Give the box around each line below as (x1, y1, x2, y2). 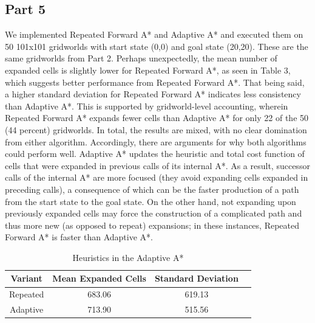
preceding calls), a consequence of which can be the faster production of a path (5, 182, 299, 195)
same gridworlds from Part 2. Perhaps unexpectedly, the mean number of (5, 52, 277, 64)
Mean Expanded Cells (52, 272, 146, 285)
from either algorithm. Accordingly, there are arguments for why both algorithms (5, 135, 307, 148)
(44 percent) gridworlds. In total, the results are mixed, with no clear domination (5, 123, 307, 136)
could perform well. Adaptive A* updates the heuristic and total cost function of (5, 147, 305, 160)
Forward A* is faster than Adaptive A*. (5, 231, 153, 243)
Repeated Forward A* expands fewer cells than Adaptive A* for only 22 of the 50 (5, 111, 309, 124)
